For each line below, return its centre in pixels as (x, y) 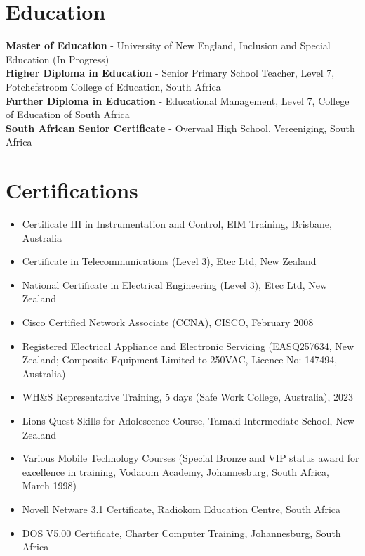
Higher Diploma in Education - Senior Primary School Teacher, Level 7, (170, 73)
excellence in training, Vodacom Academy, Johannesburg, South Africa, (175, 471)
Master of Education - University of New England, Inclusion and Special (168, 45)
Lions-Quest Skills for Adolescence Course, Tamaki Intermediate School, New (188, 420)
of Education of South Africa (68, 114)
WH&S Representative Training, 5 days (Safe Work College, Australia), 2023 (187, 397)
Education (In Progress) (58, 59)
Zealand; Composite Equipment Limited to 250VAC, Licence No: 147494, (180, 360)
